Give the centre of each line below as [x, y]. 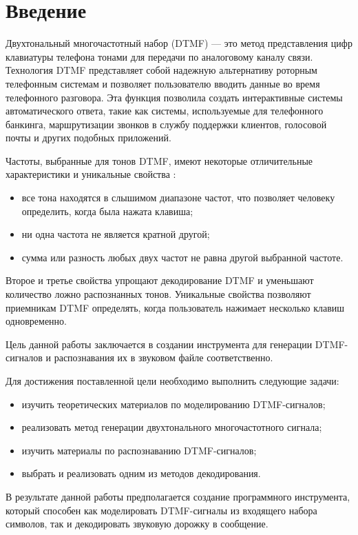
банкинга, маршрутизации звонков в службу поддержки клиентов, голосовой [166, 124]
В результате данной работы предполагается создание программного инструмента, [178, 496]
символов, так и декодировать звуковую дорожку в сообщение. [137, 524]
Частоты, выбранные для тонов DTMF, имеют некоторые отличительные [159, 160]
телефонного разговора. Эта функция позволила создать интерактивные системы [174, 97]
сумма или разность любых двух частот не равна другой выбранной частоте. [182, 257]
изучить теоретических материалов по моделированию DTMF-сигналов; [173, 404]
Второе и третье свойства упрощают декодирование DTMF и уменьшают [160, 280]
